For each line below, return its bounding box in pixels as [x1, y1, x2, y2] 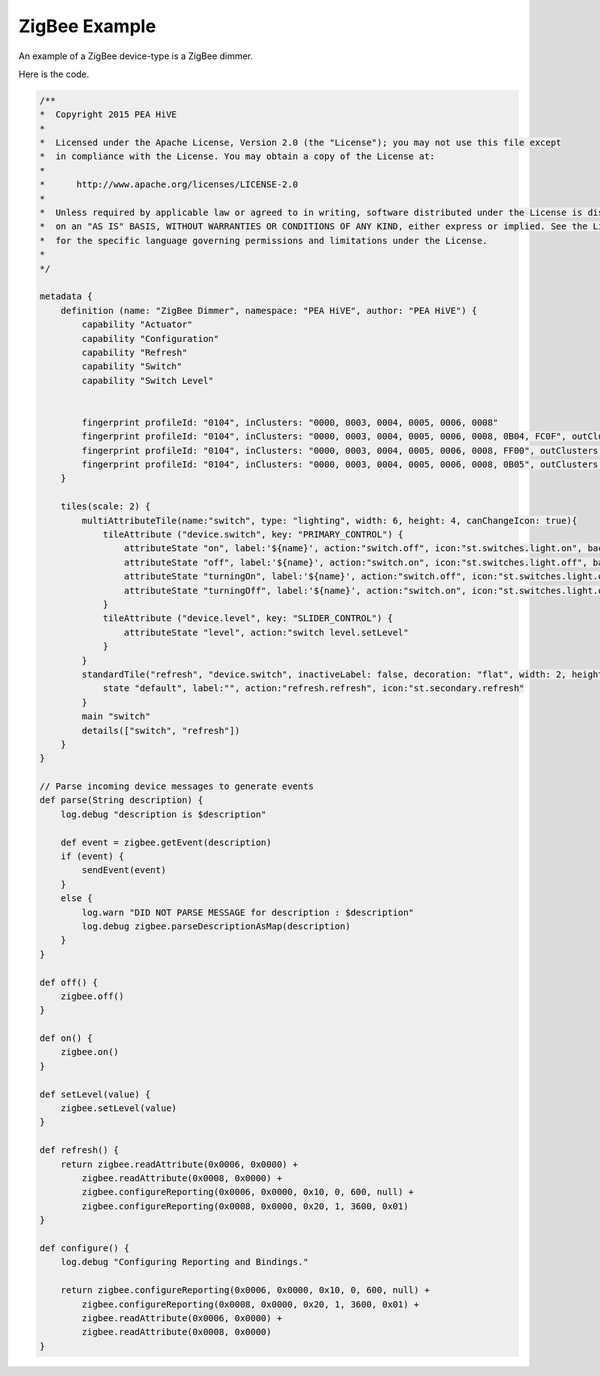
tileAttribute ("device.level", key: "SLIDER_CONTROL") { [102, 613, 394, 624]
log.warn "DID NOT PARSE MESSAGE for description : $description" [81, 906, 415, 918]
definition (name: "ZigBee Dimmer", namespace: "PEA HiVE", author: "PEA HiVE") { [60, 305, 478, 316]
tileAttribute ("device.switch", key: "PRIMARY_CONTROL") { [102, 529, 404, 540]
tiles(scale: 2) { [60, 501, 151, 512]
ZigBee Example [18, 15, 157, 37]
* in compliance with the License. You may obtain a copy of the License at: [39, 151, 435, 162]
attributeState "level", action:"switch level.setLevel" [123, 626, 409, 638]
